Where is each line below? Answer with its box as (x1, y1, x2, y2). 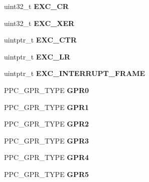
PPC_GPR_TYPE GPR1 (4, 101, 89, 112)
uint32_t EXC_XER (4, 17, 75, 28)
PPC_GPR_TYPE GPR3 (4, 135, 89, 145)
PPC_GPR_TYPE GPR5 (4, 168, 89, 179)
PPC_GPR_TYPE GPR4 (4, 152, 89, 162)
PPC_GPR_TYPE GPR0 (4, 84, 89, 95)
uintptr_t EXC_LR (4, 51, 70, 61)
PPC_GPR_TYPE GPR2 (4, 118, 89, 129)
